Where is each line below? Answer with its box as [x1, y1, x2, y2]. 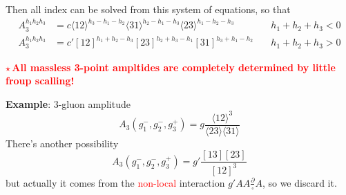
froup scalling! [6, 73, 75, 88]
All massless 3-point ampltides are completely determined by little [12, 59, 336, 74]
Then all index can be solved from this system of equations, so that [6, 2, 291, 16]
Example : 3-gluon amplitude [6, 96, 131, 111]
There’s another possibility [6, 136, 119, 150]
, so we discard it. [262, 175, 337, 189]
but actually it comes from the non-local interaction [6, 175, 225, 189]
